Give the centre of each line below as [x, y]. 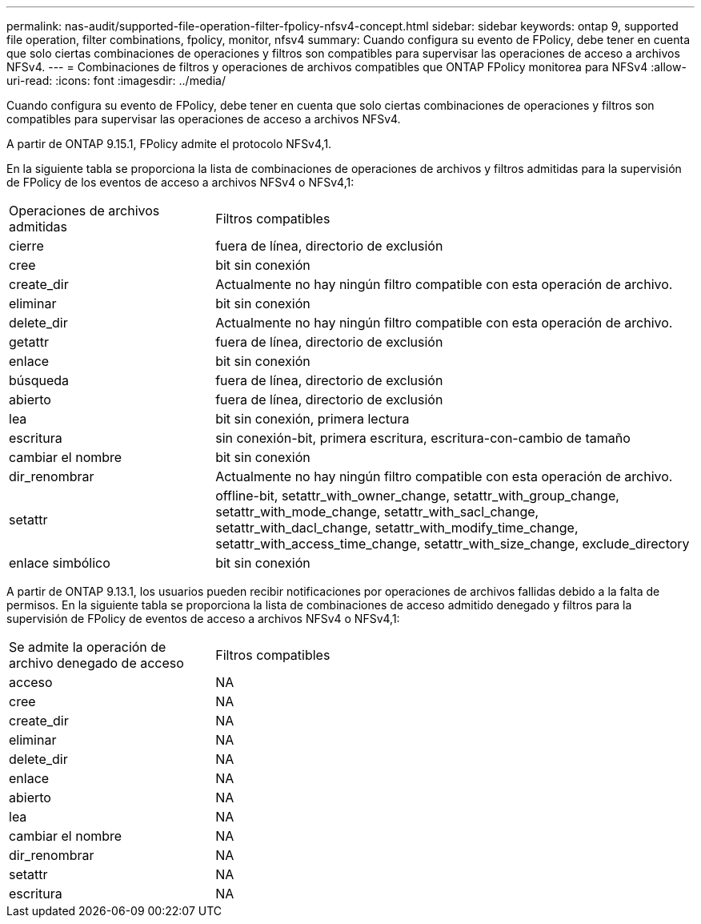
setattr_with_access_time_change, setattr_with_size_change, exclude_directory [453, 544]
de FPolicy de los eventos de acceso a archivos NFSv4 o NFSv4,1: [180, 182]
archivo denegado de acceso [96, 663]
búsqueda [39, 380]
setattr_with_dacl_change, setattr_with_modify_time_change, [397, 528]
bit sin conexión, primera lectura [312, 419]
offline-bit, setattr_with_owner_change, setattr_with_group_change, [417, 496]
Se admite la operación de [88, 647]
